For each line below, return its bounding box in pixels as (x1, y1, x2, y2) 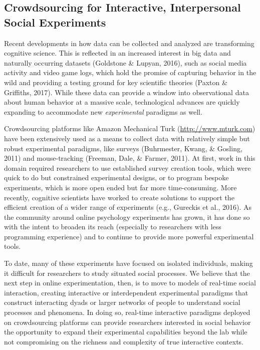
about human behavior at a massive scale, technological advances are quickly (4, 97, 240, 107)
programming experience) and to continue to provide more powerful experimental (4, 231, 254, 241)
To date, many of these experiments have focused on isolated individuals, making (4, 258, 253, 268)
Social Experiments (4, 14, 106, 30)
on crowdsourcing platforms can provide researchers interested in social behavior (4, 316, 251, 327)
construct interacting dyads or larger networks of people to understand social (4, 297, 240, 307)
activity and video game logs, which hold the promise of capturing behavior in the (4, 67, 256, 78)
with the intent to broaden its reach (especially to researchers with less (4, 221, 221, 232)
